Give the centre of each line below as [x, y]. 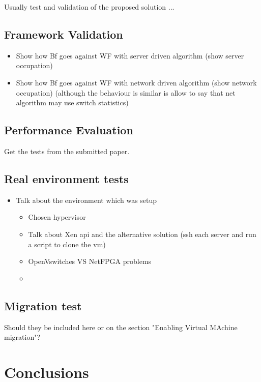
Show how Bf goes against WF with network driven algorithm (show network [136, 82]
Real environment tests [66, 178]
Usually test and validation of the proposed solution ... [89, 7]
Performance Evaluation [69, 130]
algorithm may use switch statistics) [72, 102]
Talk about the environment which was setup [86, 200]
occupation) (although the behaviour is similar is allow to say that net [126, 92]
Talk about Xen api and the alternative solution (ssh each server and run [142, 234]
